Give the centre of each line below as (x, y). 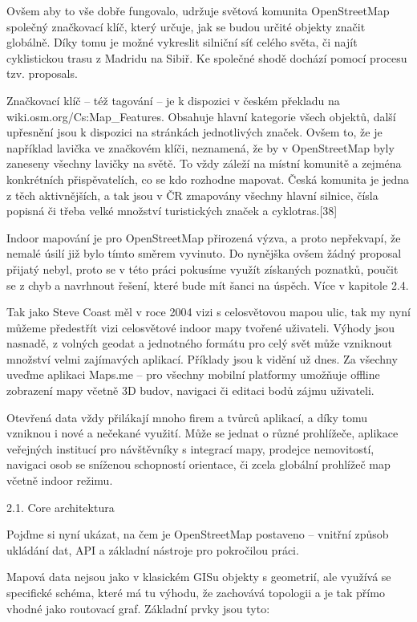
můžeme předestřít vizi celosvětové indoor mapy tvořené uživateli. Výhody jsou (201, 327)
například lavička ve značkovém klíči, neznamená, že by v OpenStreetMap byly (200, 147)
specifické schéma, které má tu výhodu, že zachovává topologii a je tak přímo (196, 592)
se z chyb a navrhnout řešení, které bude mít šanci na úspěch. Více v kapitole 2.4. (208, 285)
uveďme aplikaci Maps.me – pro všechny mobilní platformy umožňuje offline (193, 374)
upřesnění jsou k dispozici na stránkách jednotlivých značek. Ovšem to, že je (194, 132)
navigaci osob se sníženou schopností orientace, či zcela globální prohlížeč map (198, 464)
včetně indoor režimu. (60, 480)
